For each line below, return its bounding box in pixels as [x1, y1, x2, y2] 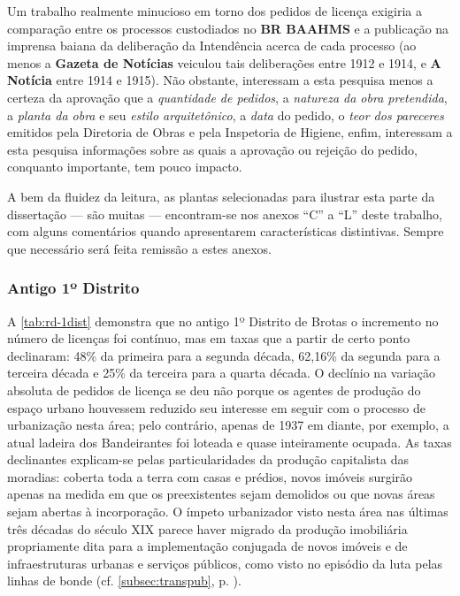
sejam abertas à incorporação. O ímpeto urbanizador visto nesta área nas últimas [7, 502, 448, 521]
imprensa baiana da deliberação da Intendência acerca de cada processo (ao [7, 36, 417, 55]
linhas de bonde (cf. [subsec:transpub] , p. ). [7, 571, 241, 590]
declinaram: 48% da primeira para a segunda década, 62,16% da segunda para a [7, 346, 441, 364]
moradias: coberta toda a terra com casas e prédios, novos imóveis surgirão [7, 467, 413, 485]
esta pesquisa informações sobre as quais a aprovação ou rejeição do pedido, [7, 140, 418, 158]
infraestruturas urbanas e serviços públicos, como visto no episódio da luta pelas [7, 554, 443, 572]
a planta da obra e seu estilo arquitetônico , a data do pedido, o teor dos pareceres [7, 105, 444, 124]
